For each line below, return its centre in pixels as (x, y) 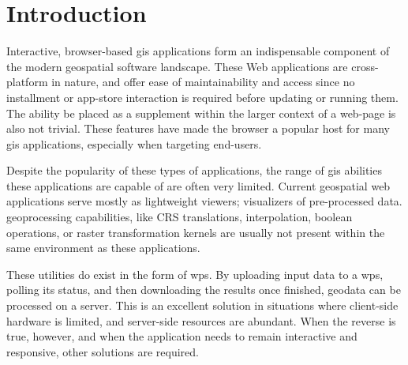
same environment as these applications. (103, 248)
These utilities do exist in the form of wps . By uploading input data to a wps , (195, 274)
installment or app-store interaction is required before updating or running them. (202, 97)
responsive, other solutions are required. (103, 351)
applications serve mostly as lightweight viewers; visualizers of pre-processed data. (204, 201)
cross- (365, 66)
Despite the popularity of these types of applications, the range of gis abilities (194, 170)
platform (27, 82)
